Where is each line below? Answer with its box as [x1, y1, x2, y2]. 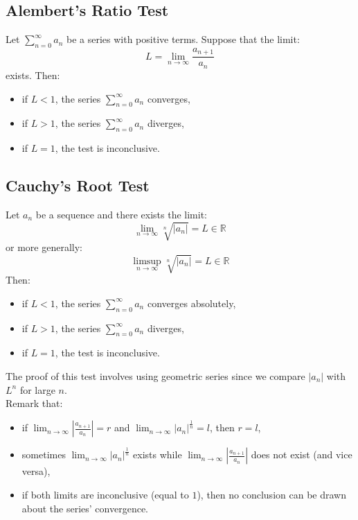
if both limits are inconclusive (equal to [21, 487, 189, 502]
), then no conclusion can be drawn [197, 487, 346, 502]
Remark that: [6, 396, 63, 410]
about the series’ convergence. [21, 501, 149, 515]
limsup [133, 256, 161, 266]
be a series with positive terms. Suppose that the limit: [66, 32, 300, 46]
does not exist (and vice [251, 447, 352, 462]
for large [19, 382, 55, 397]
